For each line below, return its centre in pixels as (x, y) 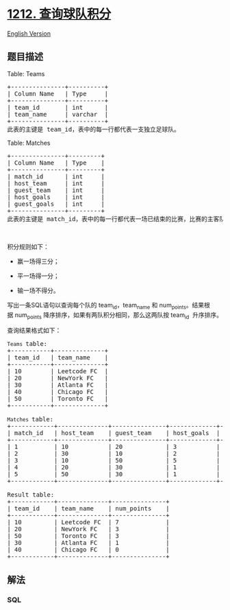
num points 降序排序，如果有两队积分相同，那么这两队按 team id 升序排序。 (119, 315)
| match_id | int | (56, 176)
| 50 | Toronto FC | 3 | (88, 536)
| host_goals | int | (56, 197)
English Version (29, 33)
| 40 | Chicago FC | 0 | (88, 550)
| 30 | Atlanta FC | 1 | (88, 543)
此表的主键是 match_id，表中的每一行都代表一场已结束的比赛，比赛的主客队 (116, 219)
